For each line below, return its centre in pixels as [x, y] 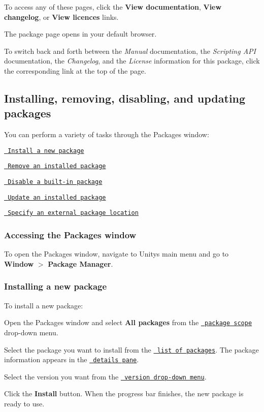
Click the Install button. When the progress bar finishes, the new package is [124, 393]
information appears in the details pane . [72, 359]
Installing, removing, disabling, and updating [125, 98]
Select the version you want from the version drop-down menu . [105, 376]
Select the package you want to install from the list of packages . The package [131, 349]
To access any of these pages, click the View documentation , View [113, 7]
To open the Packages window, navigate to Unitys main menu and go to [117, 254]
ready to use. [24, 404]
